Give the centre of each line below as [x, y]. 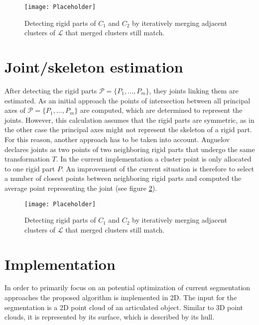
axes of [15, 110]
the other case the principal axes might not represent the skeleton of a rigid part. [128, 129]
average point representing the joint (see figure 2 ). [81, 188]
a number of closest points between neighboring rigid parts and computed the [123, 178]
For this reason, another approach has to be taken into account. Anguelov [117, 139]
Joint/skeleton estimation [94, 67]
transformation [27, 159]
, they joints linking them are [194, 90]
